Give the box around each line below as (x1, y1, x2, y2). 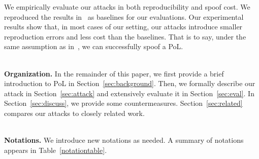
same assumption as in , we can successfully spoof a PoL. (4, 41, 183, 52)
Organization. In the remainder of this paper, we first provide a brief (4, 68, 224, 78)
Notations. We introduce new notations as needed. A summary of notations (4, 135, 244, 145)
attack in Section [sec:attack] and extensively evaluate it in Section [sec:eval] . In (4, 88, 254, 98)
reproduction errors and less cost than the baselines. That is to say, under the (4, 31, 246, 42)
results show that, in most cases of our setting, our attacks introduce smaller (4, 21, 243, 32)
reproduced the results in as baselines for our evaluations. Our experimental (4, 11, 244, 22)
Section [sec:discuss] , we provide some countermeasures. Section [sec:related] (4, 98, 243, 108)
